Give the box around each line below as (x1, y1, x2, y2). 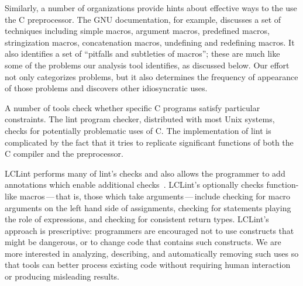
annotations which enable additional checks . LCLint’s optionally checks (5, 178, 264, 191)
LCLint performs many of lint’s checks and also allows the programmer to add (5, 167, 285, 179)
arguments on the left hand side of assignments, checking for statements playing (5, 201, 291, 213)
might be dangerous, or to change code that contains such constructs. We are (5, 236, 281, 248)
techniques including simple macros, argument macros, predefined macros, (5, 25, 270, 37)
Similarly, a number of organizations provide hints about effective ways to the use (5, 2, 297, 13)
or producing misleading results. (5, 270, 119, 282)
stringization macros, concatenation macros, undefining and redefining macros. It (5, 36, 295, 48)
